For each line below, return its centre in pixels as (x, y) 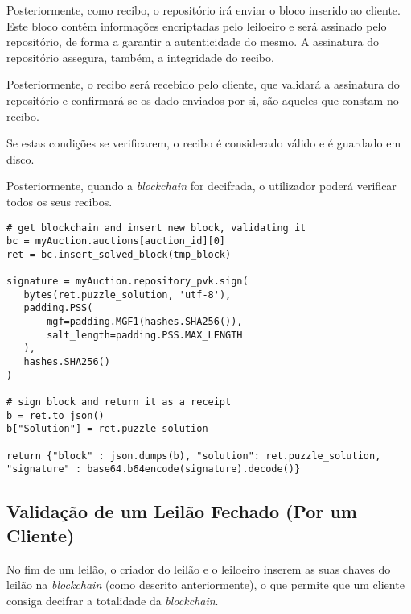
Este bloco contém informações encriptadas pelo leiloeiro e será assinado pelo (197, 25)
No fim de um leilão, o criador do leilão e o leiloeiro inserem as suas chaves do (199, 568)
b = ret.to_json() (55, 415)
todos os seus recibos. (60, 201)
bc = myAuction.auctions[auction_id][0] (116, 241)
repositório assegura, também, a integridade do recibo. (140, 57)
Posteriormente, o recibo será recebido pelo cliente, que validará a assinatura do (203, 84)
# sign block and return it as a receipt (119, 402)
